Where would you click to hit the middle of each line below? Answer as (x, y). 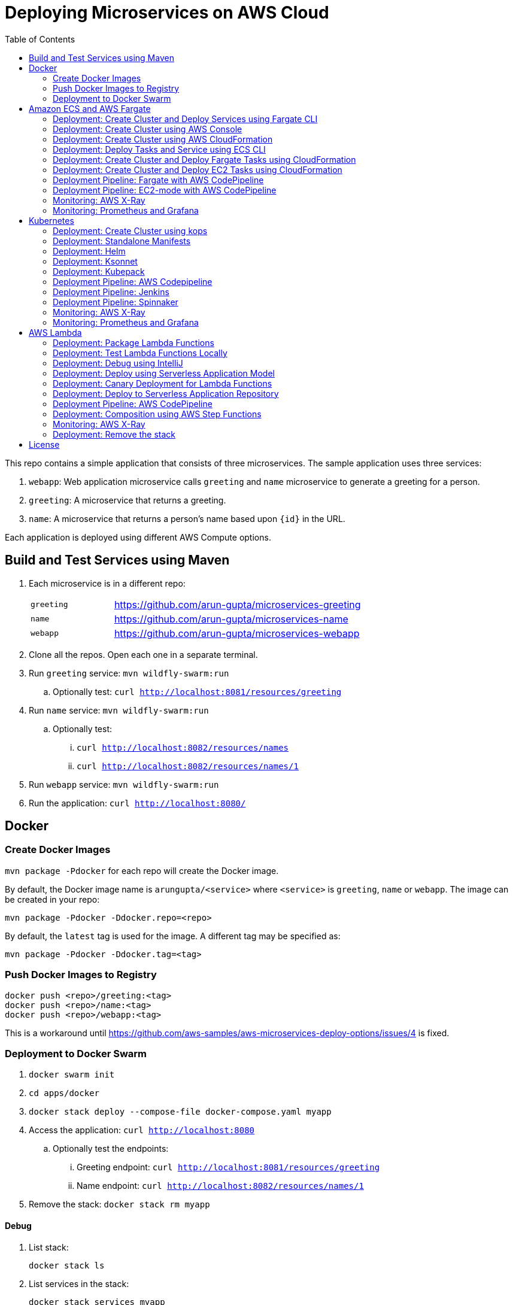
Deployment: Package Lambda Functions (133, 342)
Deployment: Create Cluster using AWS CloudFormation (163, 139)
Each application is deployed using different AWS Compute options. (138, 537)
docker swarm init (72, 1075)
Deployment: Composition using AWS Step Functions (157, 414)
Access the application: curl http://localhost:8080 (142, 1130)
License (44, 444)
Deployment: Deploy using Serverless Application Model (164, 373)
